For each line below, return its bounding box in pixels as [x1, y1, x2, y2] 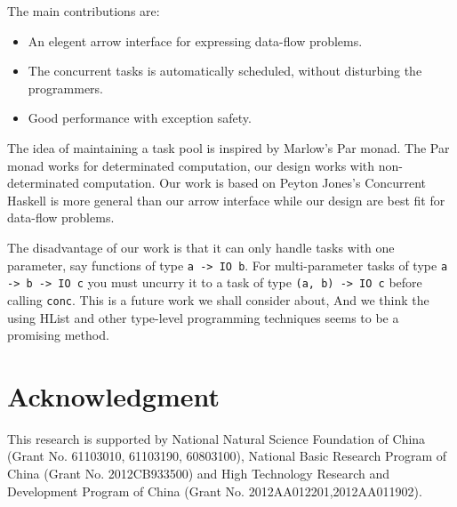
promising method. [7, 326, 109, 344]
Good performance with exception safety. [28, 109, 252, 127]
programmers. [28, 78, 103, 97]
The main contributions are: [7, 2, 160, 20]
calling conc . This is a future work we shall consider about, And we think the [7, 290, 429, 309]
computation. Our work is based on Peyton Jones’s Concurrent [83, 173, 427, 192]
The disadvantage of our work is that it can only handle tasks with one [7, 237, 395, 256]
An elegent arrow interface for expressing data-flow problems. [28, 31, 363, 50]
